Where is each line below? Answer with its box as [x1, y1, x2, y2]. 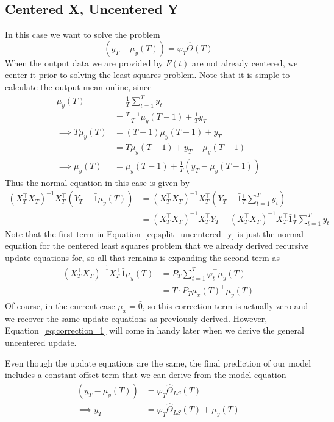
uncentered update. [5, 336, 77, 349]
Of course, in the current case [5, 299, 115, 312]
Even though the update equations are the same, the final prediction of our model [5, 356, 311, 369]
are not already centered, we [191, 56, 298, 69]
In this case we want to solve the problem [5, 28, 160, 41]
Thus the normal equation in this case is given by [5, 176, 190, 188]
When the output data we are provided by [5, 56, 163, 69]
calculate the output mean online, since [5, 80, 152, 93]
